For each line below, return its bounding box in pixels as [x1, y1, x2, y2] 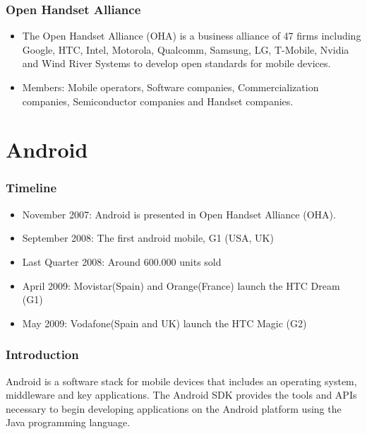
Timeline [6, 179, 57, 197]
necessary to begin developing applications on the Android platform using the [6, 401, 342, 416]
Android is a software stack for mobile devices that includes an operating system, [6, 373, 357, 388]
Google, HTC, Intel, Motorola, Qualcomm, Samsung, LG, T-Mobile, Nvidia [22, 42, 349, 57]
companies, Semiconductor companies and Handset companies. [22, 93, 294, 108]
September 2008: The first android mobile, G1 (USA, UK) [22, 230, 274, 245]
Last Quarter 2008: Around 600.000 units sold [22, 254, 222, 269]
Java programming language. [6, 415, 131, 430]
